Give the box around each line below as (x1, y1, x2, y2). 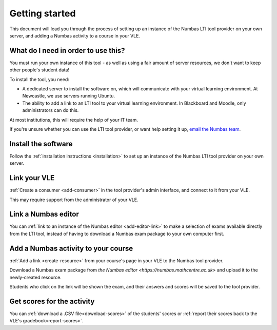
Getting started (9, 8, 76, 19)
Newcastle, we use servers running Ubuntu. (22, 93, 115, 99)
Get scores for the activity (9, 297, 95, 305)
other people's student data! (9, 67, 69, 73)
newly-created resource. (9, 274, 62, 280)
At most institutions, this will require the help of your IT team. (9, 117, 138, 123)
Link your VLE (9, 173, 55, 182)
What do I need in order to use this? (9, 46, 125, 55)
